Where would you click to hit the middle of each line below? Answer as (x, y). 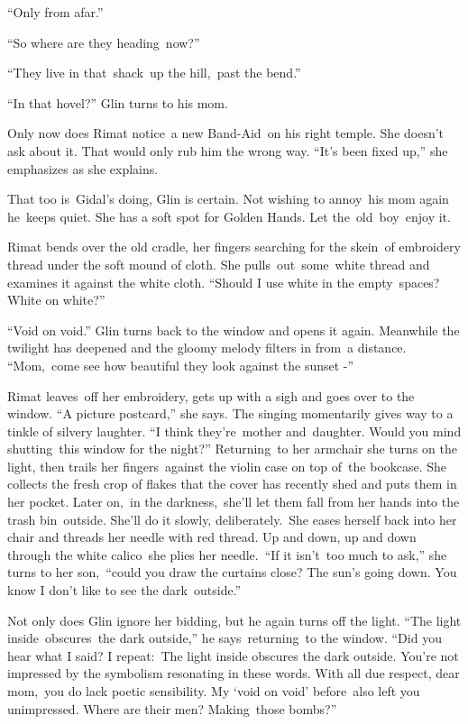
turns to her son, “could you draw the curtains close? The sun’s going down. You (232, 572)
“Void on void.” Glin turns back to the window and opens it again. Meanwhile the (234, 330)
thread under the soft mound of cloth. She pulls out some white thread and (219, 264)
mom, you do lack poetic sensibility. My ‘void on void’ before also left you (214, 691)
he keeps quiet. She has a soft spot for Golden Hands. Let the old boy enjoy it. (229, 216)
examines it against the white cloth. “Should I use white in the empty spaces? (224, 282)
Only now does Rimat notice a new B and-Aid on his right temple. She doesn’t (226, 133)
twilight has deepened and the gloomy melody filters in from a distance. (207, 348)
